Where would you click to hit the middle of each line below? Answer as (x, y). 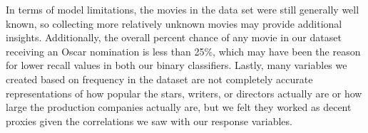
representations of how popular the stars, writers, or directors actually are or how (184, 93)
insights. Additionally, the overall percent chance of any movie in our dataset (174, 37)
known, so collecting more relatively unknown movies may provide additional (174, 23)
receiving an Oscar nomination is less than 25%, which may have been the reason (183, 51)
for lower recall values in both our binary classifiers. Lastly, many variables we (177, 65)
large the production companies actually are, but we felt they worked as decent (179, 107)
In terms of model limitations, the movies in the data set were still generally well (183, 9)
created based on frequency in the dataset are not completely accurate (159, 79)
